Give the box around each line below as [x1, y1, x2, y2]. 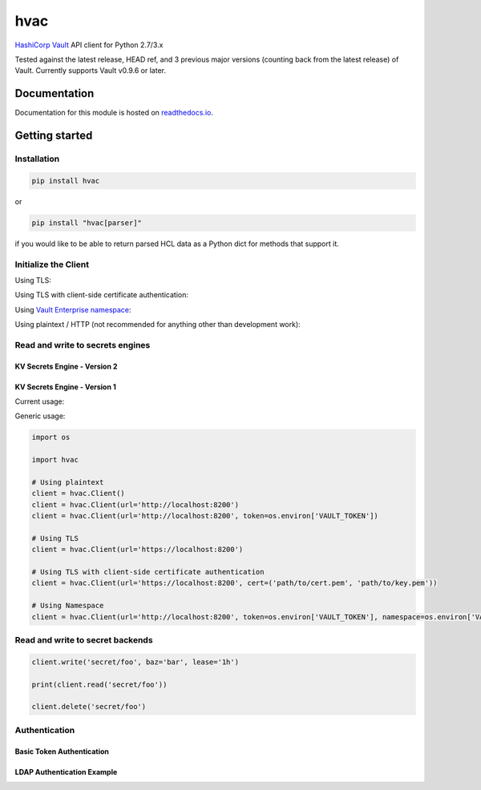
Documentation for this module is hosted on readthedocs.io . [14, 108, 214, 118]
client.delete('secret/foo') [31, 702, 147, 711]
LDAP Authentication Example [14, 767, 118, 776]
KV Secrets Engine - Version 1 [14, 381, 116, 392]
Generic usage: [14, 411, 66, 421]
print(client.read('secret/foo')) [31, 679, 168, 689]
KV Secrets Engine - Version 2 [14, 361, 118, 371]
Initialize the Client [14, 259, 90, 270]
